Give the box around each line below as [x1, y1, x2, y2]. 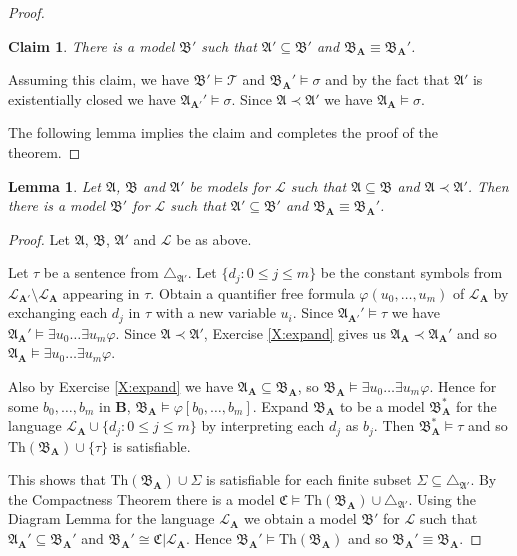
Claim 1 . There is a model [8, 35, 175, 56]
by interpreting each [201, 415, 325, 436]
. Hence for [429, 376, 497, 397]
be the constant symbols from [320, 262, 503, 283]
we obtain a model [243, 508, 357, 529]
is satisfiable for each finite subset [205, 469, 412, 490]
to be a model [339, 395, 425, 416]
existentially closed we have [8, 88, 176, 109]
